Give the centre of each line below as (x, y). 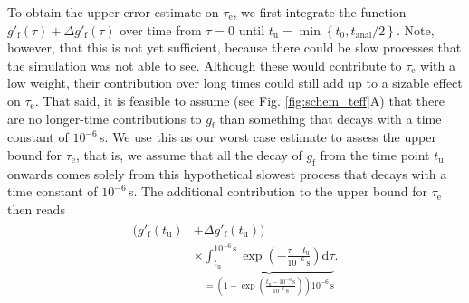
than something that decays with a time (330, 118)
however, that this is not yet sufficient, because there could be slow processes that (234, 47)
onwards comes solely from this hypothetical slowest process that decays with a (227, 173)
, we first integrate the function (320, 12)
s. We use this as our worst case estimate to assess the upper (268, 137)
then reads (36, 208)
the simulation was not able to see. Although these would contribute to (205, 65)
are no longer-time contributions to (105, 118)
